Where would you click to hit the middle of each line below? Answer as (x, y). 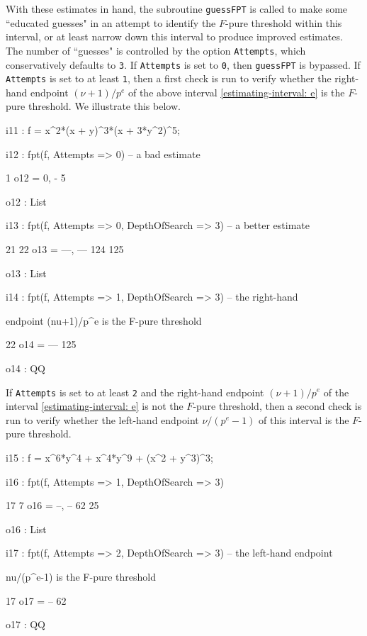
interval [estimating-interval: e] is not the (95, 406)
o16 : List (26, 529)
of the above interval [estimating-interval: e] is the (236, 92)
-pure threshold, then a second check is (277, 406)
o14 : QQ (26, 368)
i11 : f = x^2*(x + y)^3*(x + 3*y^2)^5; (93, 130)
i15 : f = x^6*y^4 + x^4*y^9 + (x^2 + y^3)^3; (109, 457)
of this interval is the (304, 419)
